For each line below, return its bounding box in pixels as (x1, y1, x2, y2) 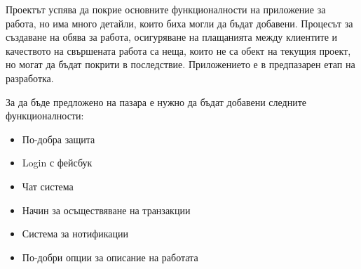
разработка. (6, 70, 54, 85)
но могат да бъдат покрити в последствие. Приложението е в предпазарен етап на (6, 57, 355, 72)
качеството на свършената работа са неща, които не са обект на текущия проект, (6, 43, 351, 58)
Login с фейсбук (22, 155, 93, 170)
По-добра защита (22, 131, 95, 146)
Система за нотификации (22, 226, 128, 241)
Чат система (22, 178, 74, 193)
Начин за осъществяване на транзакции (22, 202, 191, 217)
